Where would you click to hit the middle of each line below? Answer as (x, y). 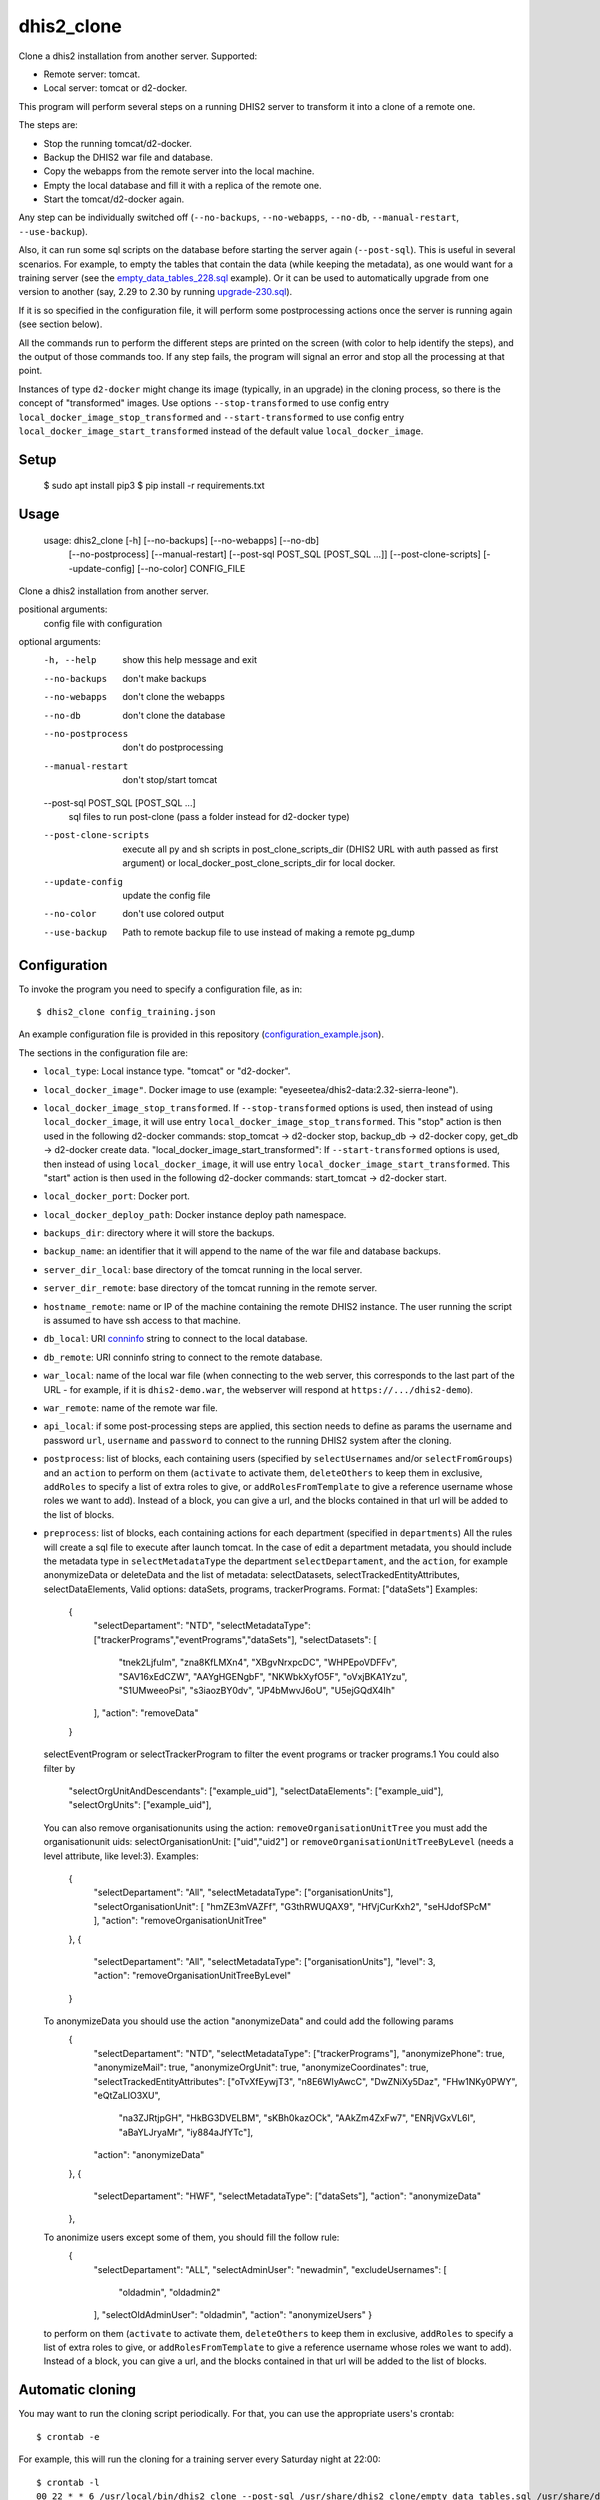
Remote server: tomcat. (91, 74)
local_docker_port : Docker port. (116, 1196)
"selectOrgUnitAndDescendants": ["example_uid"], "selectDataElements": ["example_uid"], (256, 1791)
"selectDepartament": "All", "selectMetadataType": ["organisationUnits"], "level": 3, (264, 1961)
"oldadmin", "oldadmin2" (169, 2292)
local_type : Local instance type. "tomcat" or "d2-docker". (167, 1071)
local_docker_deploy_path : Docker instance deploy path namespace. (195, 1214)
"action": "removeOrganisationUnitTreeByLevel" (192, 1976)
